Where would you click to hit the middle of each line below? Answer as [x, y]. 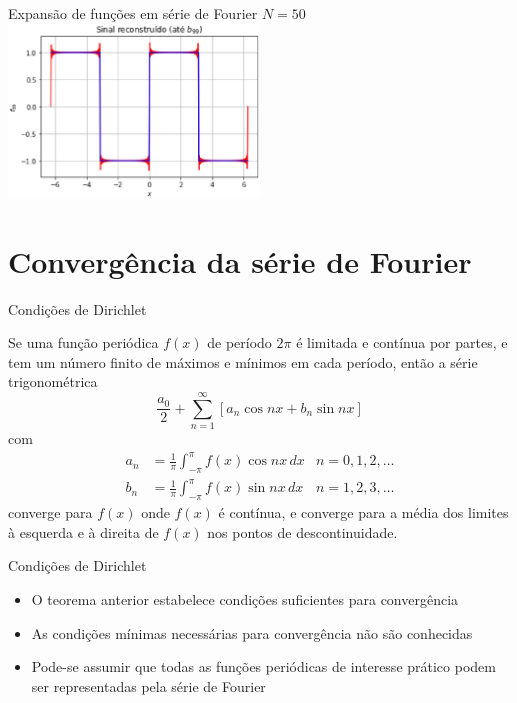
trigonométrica [53, 381]
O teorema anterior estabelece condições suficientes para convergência [245, 599]
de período [239, 342]
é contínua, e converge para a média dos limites [363, 512]
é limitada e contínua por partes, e [402, 342]
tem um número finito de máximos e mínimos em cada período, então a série [243, 361]
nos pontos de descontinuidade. [302, 531]
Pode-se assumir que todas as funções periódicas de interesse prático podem [263, 666]
